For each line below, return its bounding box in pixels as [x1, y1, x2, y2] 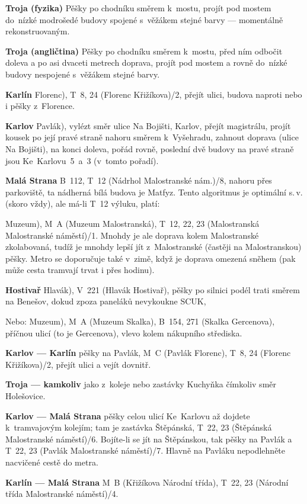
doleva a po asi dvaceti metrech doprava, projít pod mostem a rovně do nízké [5, 56, 287, 69]
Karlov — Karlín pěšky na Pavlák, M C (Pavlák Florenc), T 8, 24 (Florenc [5, 346, 291, 359]
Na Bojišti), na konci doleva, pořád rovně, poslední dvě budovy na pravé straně [5, 142, 294, 155]
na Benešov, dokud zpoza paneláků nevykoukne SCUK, [5, 295, 206, 307]
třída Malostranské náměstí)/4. [5, 487, 119, 500]
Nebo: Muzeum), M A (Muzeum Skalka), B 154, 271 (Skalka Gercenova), [5, 315, 275, 328]
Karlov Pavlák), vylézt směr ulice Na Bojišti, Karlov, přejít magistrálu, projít [5, 119, 291, 131]
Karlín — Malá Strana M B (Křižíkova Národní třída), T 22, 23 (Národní [5, 476, 289, 488]
